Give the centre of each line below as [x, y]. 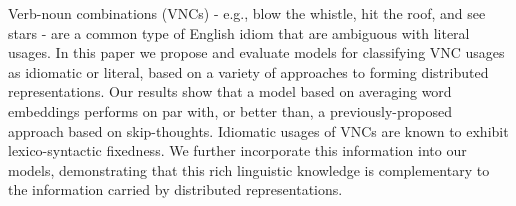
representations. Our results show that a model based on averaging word [230, 91]
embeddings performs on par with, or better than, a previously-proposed [230, 110]
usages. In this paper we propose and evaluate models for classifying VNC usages [256, 52]
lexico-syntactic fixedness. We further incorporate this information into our [237, 150]
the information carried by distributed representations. [175, 189]
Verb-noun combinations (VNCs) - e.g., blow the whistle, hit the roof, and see [247, 13]
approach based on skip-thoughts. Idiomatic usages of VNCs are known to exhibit [258, 130]
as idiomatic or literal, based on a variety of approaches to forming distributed [248, 71]
